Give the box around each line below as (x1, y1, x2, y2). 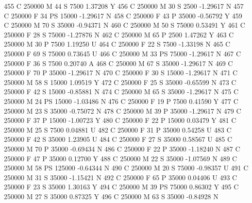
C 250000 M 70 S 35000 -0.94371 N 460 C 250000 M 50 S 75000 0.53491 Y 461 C (4, 20, 245, 30)
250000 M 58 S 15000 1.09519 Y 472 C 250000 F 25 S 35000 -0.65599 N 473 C (4, 77, 236, 87)
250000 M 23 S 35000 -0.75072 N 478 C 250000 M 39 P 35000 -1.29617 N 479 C (4, 105, 241, 116)
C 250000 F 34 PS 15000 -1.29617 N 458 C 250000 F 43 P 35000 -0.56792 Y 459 (4, 10, 242, 20)
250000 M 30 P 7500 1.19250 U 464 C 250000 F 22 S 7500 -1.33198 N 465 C (4, 39, 231, 49)
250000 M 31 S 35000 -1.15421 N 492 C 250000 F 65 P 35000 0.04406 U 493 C (4, 172, 237, 182)
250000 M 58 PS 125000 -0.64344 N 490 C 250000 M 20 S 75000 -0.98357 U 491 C (4, 163, 249, 173)
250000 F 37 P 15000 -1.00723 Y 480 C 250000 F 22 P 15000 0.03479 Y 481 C (4, 115, 236, 125)
